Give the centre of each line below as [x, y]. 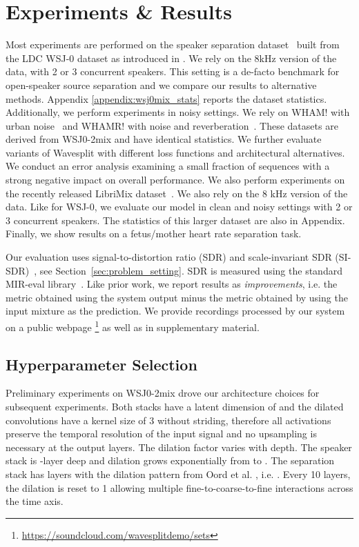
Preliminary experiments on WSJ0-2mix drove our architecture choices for [163, 393]
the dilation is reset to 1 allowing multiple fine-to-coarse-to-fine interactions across [179, 487]
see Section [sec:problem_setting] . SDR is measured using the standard [191, 270]
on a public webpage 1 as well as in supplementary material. [133, 326]
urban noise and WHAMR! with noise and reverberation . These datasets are [172, 125]
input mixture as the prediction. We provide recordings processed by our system [175, 311]
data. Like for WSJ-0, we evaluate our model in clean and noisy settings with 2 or [179, 207]
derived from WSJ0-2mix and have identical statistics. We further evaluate [164, 139]
